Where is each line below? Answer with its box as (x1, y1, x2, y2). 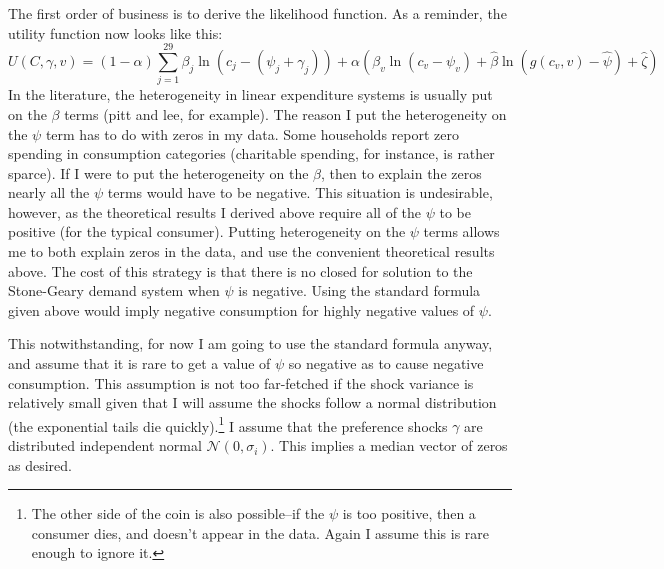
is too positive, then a (342, 503, 476, 524)
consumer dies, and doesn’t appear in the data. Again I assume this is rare (31, 522, 490, 543)
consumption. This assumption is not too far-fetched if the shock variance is (8, 372, 474, 393)
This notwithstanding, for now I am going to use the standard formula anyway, (8, 333, 493, 354)
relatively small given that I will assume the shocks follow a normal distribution (8, 392, 497, 413)
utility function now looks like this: (8, 22, 223, 43)
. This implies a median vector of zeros (270, 435, 508, 456)
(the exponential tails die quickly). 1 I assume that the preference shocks (8, 412, 448, 436)
